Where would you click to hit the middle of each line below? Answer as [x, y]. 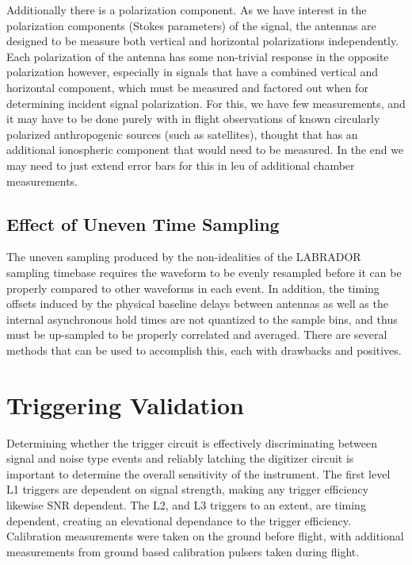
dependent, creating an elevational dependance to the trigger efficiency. [179, 520]
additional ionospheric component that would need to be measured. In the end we [205, 150]
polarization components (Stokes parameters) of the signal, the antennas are [191, 25]
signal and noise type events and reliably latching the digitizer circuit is [180, 458]
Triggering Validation [125, 404]
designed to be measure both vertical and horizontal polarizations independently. [203, 41]
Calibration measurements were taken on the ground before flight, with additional [205, 536]
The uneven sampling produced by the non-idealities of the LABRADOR [184, 257]
